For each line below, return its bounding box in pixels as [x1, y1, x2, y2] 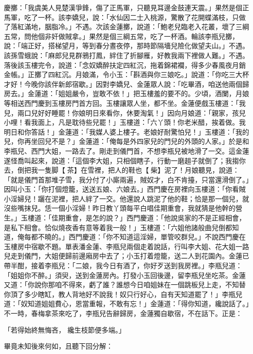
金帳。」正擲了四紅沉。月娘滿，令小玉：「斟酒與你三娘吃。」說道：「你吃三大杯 [4, 69, 249, 79]
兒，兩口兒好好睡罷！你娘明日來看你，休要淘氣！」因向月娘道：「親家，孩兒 [4, 107, 246, 118]
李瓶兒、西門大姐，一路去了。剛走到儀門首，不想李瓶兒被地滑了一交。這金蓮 [4, 145, 249, 156]
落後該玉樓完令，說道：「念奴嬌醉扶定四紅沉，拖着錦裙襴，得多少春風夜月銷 [4, 59, 246, 70]
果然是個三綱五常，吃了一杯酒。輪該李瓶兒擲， [89, 31, 239, 41]
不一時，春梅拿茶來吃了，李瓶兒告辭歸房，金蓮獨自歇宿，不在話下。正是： [4, 308, 242, 318]
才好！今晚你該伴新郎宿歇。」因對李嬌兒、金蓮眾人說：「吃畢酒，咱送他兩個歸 [4, 79, 249, 89]
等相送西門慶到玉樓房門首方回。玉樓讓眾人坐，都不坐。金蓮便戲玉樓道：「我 [4, 98, 246, 108]
